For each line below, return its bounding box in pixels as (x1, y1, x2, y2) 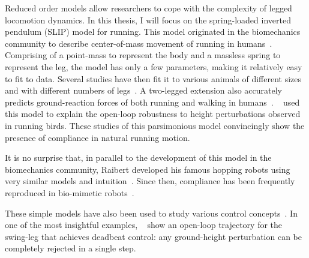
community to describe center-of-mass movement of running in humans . (5, 37, 272, 49)
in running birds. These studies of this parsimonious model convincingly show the (5, 119, 305, 131)
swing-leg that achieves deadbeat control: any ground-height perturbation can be (5, 230, 302, 242)
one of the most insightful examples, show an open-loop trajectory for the (5, 218, 283, 231)
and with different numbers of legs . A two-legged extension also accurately (5, 84, 282, 97)
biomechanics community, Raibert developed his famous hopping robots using (5, 163, 290, 175)
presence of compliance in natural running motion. (5, 131, 190, 143)
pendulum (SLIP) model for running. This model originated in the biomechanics (5, 25, 301, 38)
